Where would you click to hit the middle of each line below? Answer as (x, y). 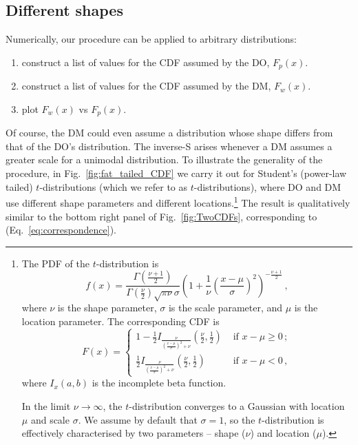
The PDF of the (55, 263)
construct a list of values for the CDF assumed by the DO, (146, 62)
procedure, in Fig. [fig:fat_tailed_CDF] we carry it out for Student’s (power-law (176, 173)
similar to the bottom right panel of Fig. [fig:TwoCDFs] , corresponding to (161, 216)
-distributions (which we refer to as (114, 186)
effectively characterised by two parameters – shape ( (134, 433)
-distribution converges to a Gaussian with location (237, 406)
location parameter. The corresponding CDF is (120, 321)
